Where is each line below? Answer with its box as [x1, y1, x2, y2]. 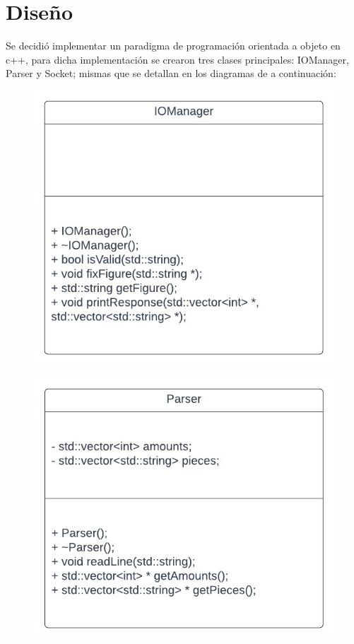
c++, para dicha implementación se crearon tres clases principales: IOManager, [6, 52, 349, 66]
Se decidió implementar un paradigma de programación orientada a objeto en [6, 38, 341, 53]
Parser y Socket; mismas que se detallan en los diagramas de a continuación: [6, 66, 336, 81]
